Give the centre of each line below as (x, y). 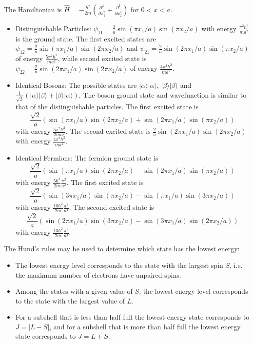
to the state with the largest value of (70, 300)
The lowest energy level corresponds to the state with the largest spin (119, 265)
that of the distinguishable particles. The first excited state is (107, 106)
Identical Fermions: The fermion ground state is (87, 157)
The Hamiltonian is (33, 9)
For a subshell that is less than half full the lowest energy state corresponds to (132, 317)
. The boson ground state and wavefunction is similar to (163, 94)
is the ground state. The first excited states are (86, 38)
